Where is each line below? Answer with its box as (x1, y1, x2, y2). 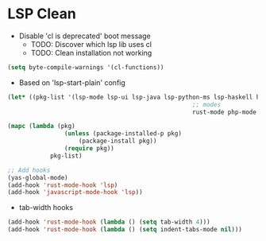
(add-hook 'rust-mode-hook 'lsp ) (7, 181, 118, 189)
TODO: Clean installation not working (30, 48, 152, 57)
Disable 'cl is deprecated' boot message (18, 31, 152, 41)
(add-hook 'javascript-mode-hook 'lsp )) (7, 189, 144, 196)
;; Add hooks (7, 166, 51, 174)
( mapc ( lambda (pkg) (7, 122, 76, 130)
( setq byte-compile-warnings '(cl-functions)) (7, 63, 164, 72)
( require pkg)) (64, 145, 114, 153)
